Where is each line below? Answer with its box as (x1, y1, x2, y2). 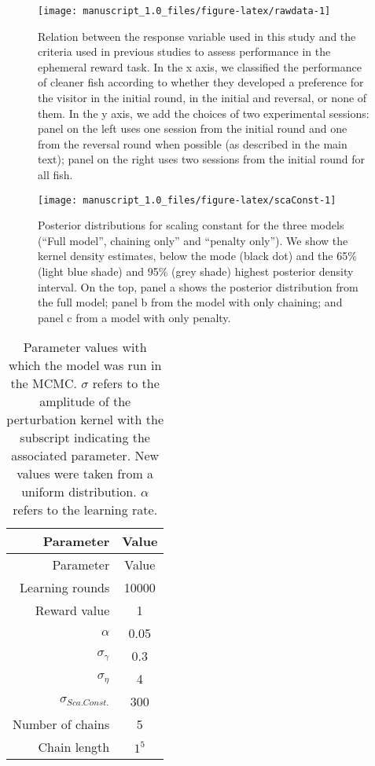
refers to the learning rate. (13, 500, 158, 519)
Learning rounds (20, 578, 110, 597)
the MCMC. (10, 374, 77, 393)
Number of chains (13, 715, 110, 734)
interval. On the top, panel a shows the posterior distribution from (38, 278, 358, 295)
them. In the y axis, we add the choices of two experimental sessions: (38, 104, 369, 121)
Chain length (38, 738, 110, 757)
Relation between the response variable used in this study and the (38, 27, 356, 44)
